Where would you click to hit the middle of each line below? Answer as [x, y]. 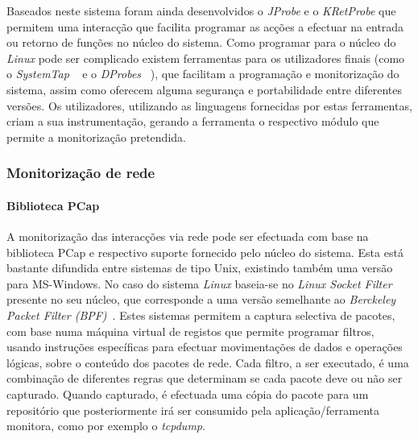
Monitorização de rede [81, 173]
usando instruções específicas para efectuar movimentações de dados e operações [205, 347]
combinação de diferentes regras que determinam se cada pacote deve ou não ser [205, 378]
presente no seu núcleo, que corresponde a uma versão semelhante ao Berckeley [201, 299]
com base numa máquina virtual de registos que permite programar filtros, [190, 331]
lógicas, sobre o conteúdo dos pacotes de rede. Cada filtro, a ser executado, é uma [208, 362]
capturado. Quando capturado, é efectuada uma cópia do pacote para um [188, 393]
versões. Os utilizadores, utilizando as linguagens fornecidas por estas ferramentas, [209, 105]
